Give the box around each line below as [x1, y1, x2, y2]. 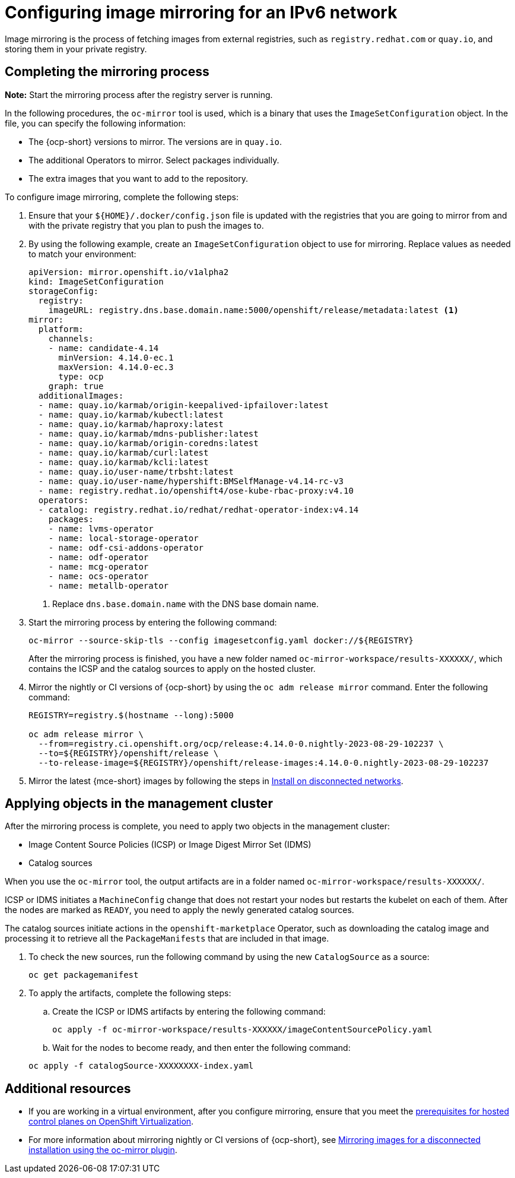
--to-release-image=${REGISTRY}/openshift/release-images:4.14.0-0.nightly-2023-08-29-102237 [38, 757, 489, 768]
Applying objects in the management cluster [5, 796, 273, 811]
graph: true [48, 381, 104, 391]
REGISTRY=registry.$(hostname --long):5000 [28, 710, 234, 720]
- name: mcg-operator [48, 561, 149, 571]
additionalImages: [38, 390, 124, 400]
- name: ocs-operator [48, 571, 149, 581]
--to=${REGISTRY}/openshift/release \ [38, 748, 219, 758]
